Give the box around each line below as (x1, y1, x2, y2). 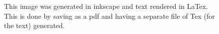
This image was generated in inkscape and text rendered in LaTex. (4, 1, 208, 11)
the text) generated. (4, 20, 65, 31)
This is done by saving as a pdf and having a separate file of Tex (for (4, 10, 215, 21)
